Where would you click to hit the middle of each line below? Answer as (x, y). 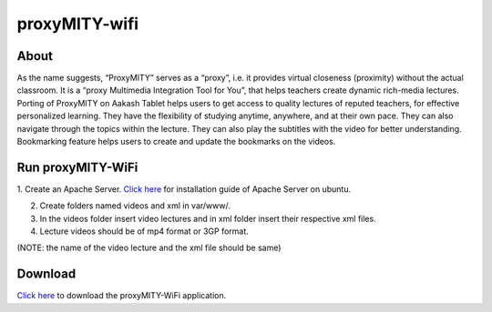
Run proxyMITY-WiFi (77, 167)
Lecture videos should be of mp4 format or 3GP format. (144, 231)
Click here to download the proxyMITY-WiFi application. (122, 296)
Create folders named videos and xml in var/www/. (135, 206)
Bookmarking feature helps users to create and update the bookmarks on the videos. (176, 142)
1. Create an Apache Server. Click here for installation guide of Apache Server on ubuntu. (184, 189)
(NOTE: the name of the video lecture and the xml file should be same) (149, 248)
